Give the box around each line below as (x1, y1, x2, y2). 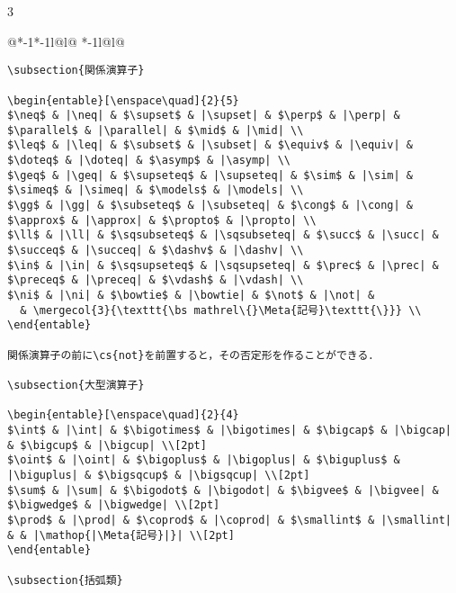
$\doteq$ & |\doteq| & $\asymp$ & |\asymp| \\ (7, 154, 291, 167)
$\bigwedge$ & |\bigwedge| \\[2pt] (7, 499, 220, 512)
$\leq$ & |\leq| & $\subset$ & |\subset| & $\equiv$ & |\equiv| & (7, 139, 414, 152)
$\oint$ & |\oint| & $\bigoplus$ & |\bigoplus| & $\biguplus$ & (7, 454, 400, 467)
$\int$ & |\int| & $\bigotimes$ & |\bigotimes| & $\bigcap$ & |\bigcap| (7, 423, 452, 436)
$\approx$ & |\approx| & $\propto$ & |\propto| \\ (7, 213, 317, 227)
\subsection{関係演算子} (7, 64, 145, 77)
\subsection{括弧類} (7, 573, 123, 587)
